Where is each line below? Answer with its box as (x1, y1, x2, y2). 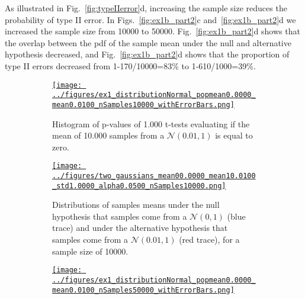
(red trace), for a (179, 233, 240, 246)
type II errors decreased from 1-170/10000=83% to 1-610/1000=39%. (5, 59, 256, 72)
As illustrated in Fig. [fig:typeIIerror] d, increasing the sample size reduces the (5, 2, 287, 14)
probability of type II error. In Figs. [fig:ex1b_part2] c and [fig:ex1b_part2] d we (5, 13, 296, 25)
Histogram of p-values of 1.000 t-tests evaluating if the (52, 117, 250, 130)
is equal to (215, 129, 253, 142)
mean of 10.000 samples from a (52, 129, 165, 142)
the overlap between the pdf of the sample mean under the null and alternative (5, 36, 291, 49)
